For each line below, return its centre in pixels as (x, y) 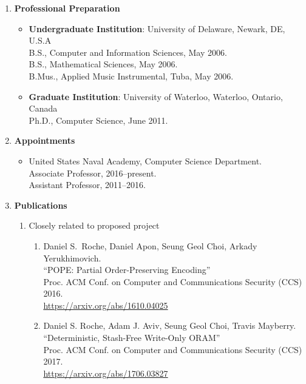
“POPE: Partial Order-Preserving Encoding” (127, 270)
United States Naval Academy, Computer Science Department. (145, 160)
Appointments (45, 140)
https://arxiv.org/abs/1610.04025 (106, 305)
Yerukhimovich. (72, 258)
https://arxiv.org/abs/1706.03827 (106, 373)
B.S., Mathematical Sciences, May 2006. (103, 64)
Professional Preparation (67, 8)
